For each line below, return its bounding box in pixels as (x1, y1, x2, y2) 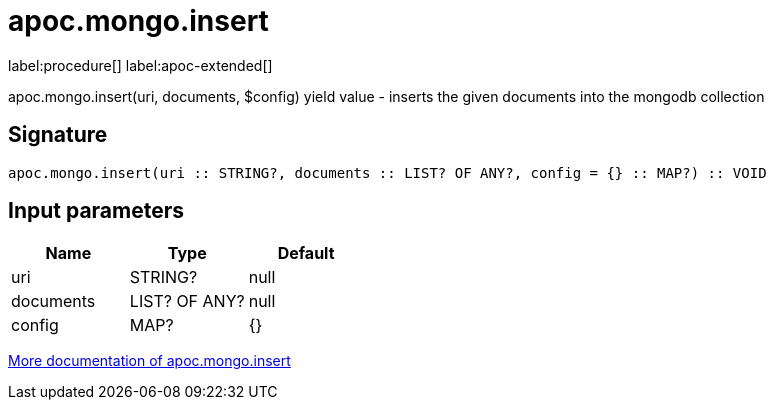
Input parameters (8, 198, 185, 224)
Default (277, 243, 335, 264)
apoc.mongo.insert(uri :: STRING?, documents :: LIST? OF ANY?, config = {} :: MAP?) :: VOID (8, 164, 767, 181)
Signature (8, 122, 108, 148)
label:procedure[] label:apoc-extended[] (8, 56, 273, 74)
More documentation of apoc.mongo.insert (8, 352, 291, 370)
